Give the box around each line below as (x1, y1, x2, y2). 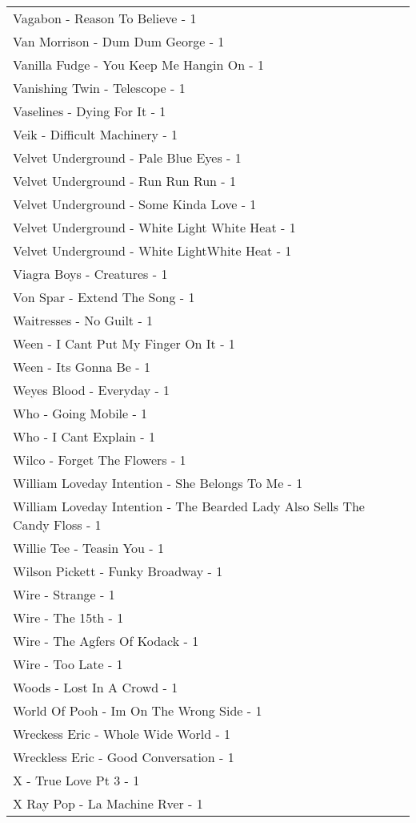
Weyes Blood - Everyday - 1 (13, 381, 170, 399)
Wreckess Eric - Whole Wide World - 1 (13, 724, 231, 743)
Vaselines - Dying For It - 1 (13, 102, 166, 120)
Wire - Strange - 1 (13, 585, 115, 603)
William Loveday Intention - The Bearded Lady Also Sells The (13, 497, 365, 515)
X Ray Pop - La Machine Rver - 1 (13, 794, 203, 813)
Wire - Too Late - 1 (13, 655, 123, 673)
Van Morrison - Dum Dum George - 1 (13, 32, 225, 50)
